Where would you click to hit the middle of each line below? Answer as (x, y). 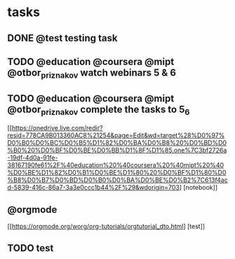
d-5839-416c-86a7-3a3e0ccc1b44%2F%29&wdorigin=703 (94, 188)
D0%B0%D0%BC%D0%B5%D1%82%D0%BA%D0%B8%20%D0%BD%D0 (117, 143)
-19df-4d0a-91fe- (33, 157)
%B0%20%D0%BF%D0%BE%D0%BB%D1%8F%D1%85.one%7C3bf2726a (117, 150)
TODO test (31, 248)
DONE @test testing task (62, 38)
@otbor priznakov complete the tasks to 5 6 (99, 110)
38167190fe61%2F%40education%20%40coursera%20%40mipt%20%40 (116, 165)
